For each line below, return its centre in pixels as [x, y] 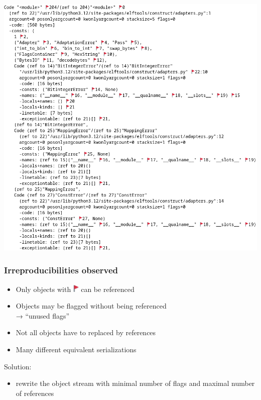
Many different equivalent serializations [76, 349]
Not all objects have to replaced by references [86, 332]
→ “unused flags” [43, 315]
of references [35, 393]
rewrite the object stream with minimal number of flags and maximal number [135, 383]
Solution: [18, 366]
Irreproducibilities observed [61, 270]
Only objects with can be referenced [75, 289]
